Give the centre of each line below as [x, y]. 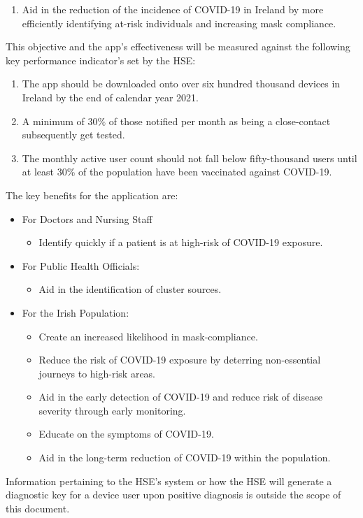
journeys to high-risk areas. [97, 373]
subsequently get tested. [73, 135]
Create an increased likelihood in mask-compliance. [148, 336]
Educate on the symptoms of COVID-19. [126, 434]
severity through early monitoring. [112, 410]
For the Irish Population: [76, 312]
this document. [38, 508]
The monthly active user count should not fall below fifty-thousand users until [190, 158]
